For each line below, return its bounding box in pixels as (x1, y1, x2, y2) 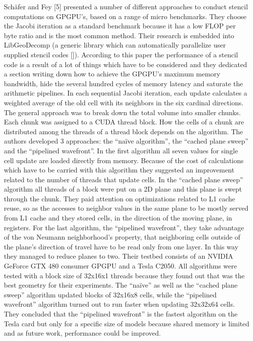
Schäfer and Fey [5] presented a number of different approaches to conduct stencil (4, 1, 248, 11)
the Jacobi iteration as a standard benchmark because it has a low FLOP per (4, 21, 236, 31)
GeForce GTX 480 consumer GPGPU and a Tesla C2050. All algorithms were (4, 261, 237, 271)
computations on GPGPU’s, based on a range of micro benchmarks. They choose (4, 11, 247, 21)
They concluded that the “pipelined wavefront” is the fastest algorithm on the (4, 309, 238, 318)
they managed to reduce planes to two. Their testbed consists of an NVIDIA (4, 251, 233, 261)
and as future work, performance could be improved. (4, 328, 161, 338)
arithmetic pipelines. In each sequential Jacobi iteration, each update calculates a (4, 88, 247, 98)
